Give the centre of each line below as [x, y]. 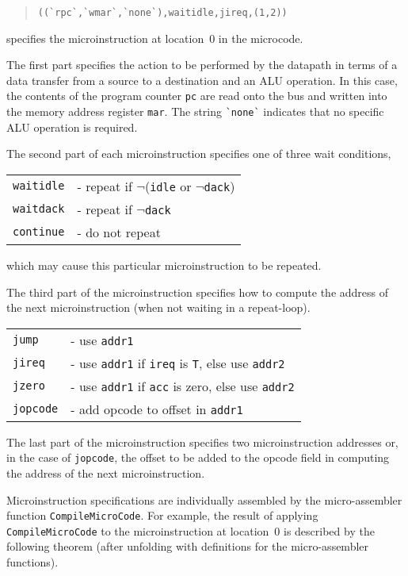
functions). [32, 562]
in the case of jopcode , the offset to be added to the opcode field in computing [198, 457]
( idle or [168, 186]
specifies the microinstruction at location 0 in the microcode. [155, 38]
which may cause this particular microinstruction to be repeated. [164, 265]
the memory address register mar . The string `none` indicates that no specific [195, 111]
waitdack [39, 209]
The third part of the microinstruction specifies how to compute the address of [198, 292]
